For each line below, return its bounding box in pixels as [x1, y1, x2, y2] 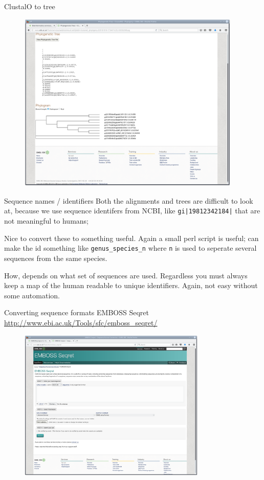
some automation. [4, 290, 60, 300]
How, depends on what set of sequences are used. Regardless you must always [4, 270, 248, 280]
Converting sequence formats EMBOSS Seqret [4, 307, 149, 318]
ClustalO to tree [4, 1, 55, 11]
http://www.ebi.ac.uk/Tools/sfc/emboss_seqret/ [4, 317, 158, 328]
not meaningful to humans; [4, 215, 89, 226]
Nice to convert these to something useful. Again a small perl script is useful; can [4, 232, 259, 243]
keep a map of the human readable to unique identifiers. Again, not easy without [4, 280, 258, 291]
